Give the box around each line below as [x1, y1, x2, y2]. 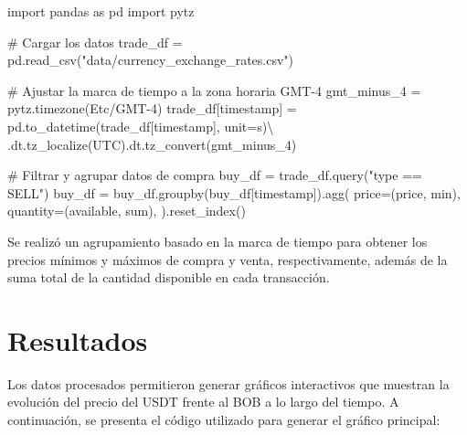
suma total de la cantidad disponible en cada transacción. [7, 268, 330, 287]
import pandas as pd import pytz [7, 2, 195, 20]
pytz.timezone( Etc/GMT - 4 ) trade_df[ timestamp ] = [7, 99, 297, 118]
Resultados [7, 321, 148, 358]
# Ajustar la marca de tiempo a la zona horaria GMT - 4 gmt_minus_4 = [7, 80, 421, 100]
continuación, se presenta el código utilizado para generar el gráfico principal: [7, 410, 440, 430]
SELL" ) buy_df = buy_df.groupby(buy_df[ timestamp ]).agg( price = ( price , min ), [7, 183, 461, 202]
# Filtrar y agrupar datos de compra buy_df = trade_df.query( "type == [7, 165, 422, 185]
